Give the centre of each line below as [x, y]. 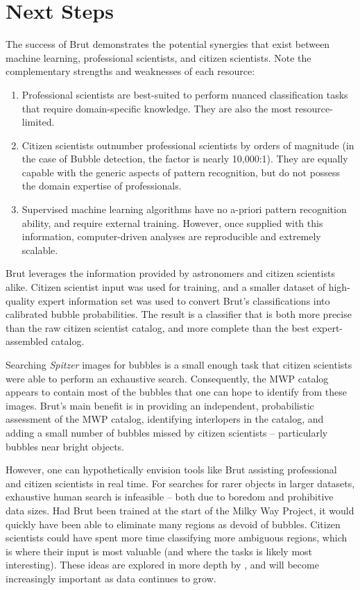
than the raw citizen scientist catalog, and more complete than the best [157, 327]
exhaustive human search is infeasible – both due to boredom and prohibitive [170, 497]
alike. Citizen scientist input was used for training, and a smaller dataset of [166, 287]
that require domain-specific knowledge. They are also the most [157, 108]
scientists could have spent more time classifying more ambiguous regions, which [177, 538]
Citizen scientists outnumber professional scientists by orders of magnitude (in [188, 145]
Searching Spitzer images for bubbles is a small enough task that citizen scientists [179, 364]
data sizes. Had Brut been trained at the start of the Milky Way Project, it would [180, 510]
